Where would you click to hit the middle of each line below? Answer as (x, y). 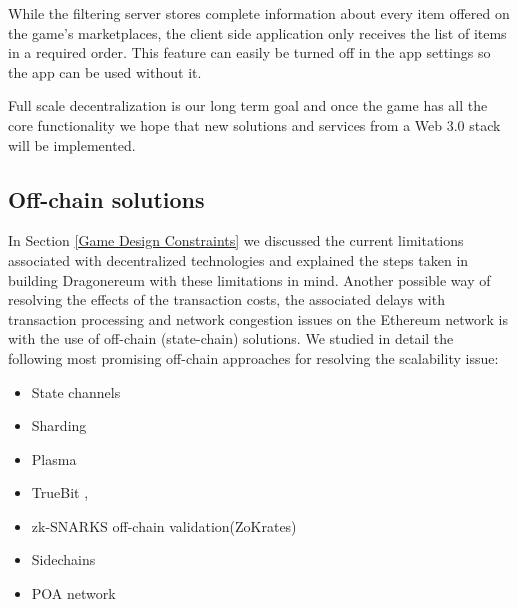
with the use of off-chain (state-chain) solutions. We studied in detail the (231, 338)
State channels (76, 391)
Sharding (59, 425)
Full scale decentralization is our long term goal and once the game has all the (248, 105)
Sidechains (63, 559)
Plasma (54, 458)
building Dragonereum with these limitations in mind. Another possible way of (249, 279)
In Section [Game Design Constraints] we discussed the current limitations (236, 240)
